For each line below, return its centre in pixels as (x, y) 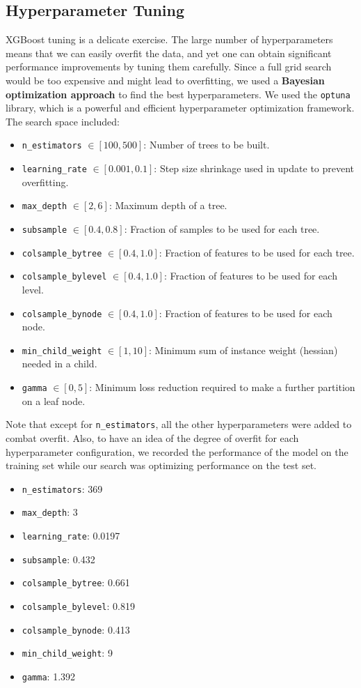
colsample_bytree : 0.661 (76, 582)
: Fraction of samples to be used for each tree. (222, 228)
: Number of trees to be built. (207, 145)
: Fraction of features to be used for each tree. (257, 252)
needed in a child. (59, 364)
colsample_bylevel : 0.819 (78, 606)
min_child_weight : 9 (67, 653)
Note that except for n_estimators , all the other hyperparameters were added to (179, 424)
